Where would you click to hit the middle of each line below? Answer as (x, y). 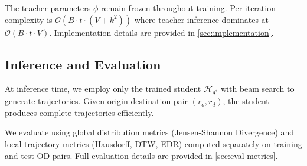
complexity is (29, 19)
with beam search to (257, 89)
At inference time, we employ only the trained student (103, 89)
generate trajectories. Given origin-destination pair (97, 101)
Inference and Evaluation (83, 64)
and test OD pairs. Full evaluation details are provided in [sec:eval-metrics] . (141, 155)
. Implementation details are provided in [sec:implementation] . (161, 32)
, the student (246, 101)
